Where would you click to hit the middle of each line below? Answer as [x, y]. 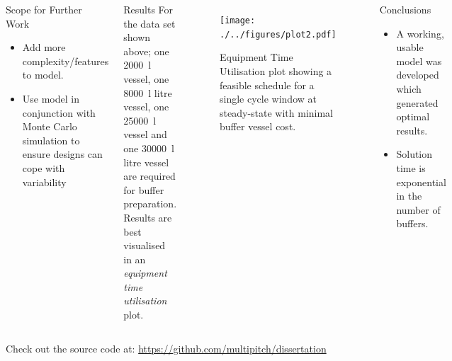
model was [419, 61]
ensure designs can [62, 154]
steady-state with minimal [277, 112]
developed [418, 75]
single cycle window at [268, 99]
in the [409, 196]
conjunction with [59, 112]
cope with [44, 167]
